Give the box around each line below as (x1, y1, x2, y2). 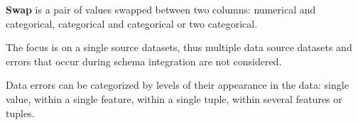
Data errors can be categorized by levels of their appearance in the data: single (6, 77, 349, 92)
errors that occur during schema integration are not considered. (6, 53, 282, 68)
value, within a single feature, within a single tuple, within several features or (6, 91, 342, 106)
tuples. (6, 105, 35, 120)
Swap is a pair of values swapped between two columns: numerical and (6, 2, 316, 16)
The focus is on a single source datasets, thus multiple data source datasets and (6, 40, 352, 55)
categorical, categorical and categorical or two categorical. (6, 16, 258, 31)
